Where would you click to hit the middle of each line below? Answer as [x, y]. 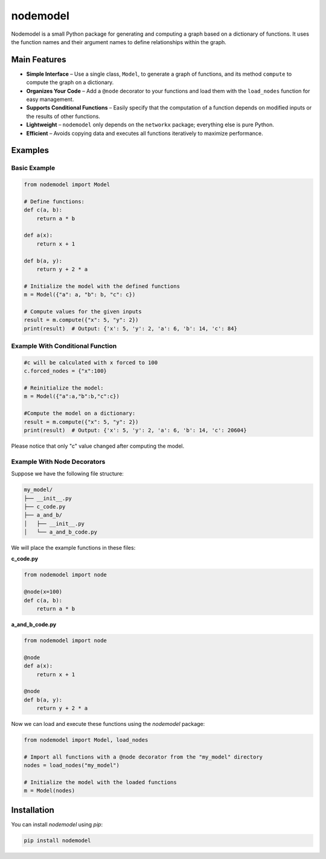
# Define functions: [54, 201]
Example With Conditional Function [64, 346]
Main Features [39, 60]
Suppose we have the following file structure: [67, 474]
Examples [30, 150]
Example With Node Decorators [58, 462]
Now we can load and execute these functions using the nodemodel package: [108, 724]
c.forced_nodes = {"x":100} [65, 371]
